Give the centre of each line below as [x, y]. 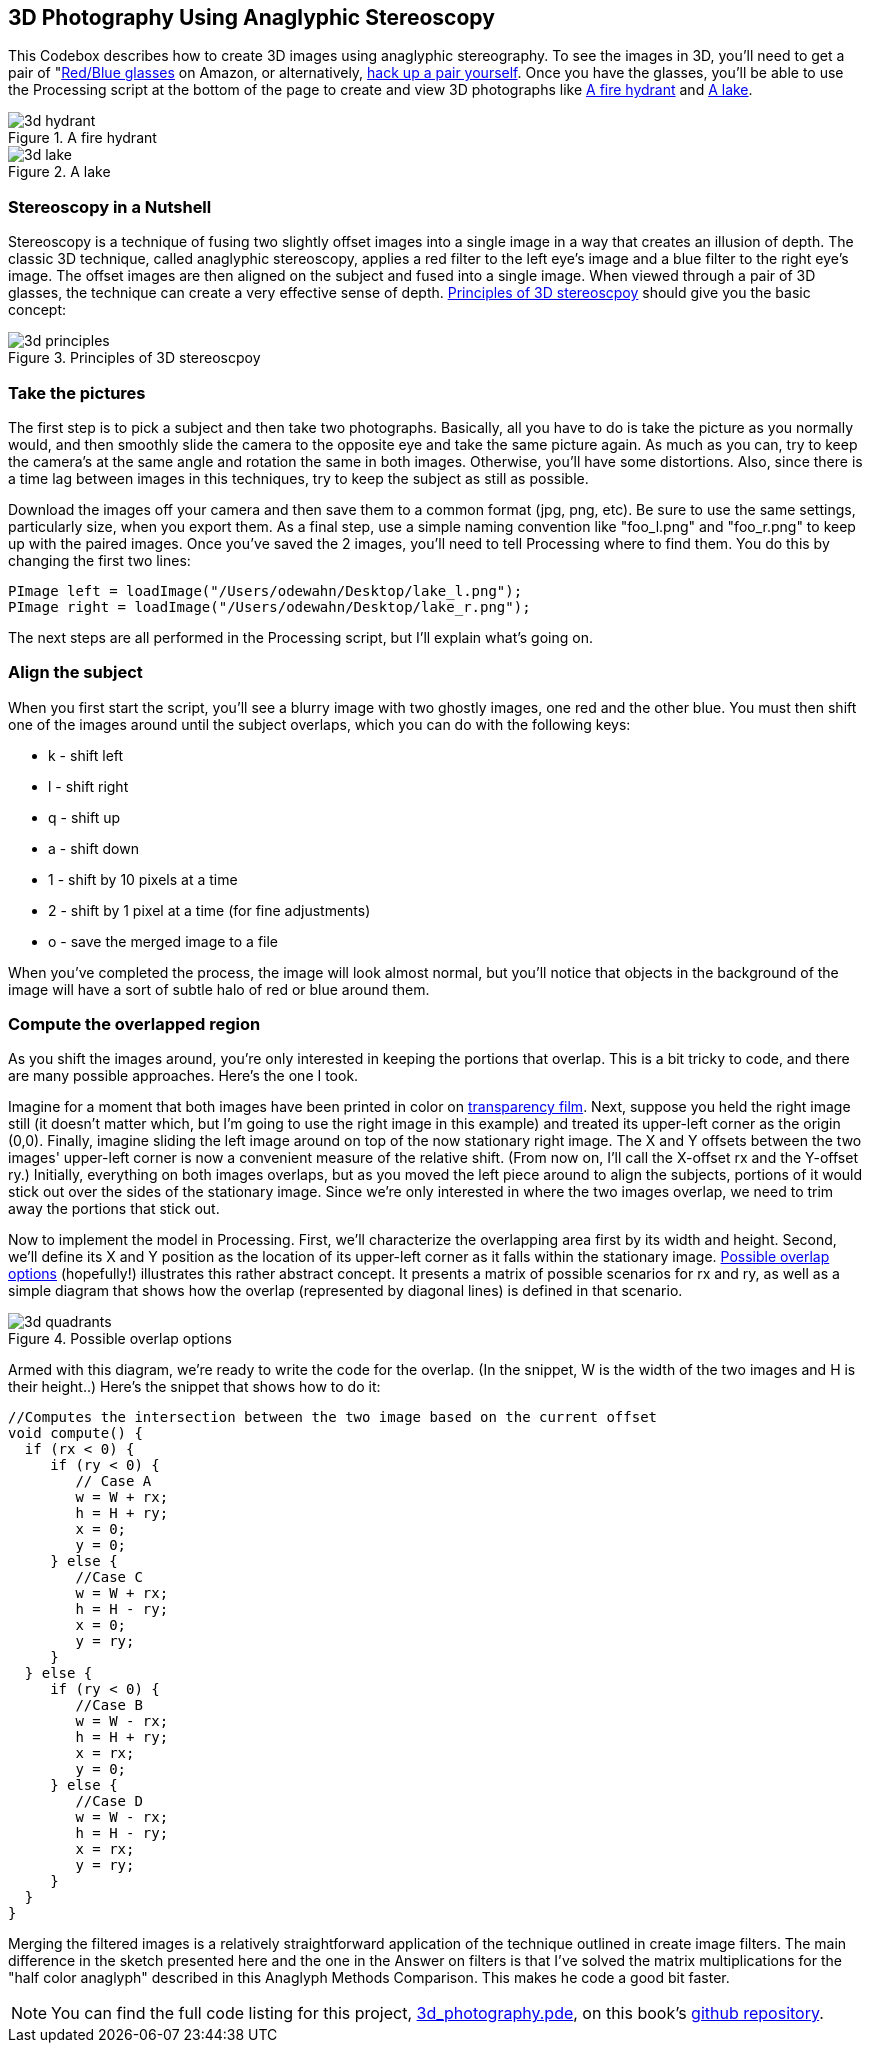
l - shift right [88, 786]
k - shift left [86, 755]
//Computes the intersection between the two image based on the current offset [333, 1417]
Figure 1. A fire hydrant [82, 138]
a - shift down [93, 848]
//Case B [109, 1705]
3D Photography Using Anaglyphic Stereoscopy [251, 17]
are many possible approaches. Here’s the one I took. [183, 1076]
